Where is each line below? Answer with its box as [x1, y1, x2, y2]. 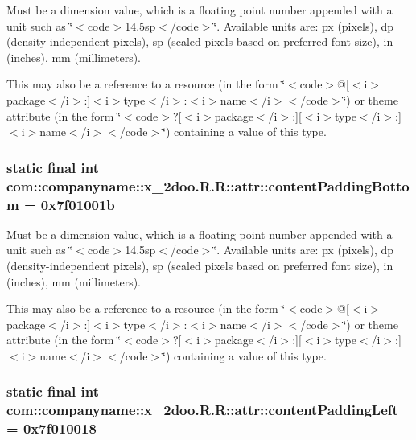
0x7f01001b [40, 194, 115, 214]
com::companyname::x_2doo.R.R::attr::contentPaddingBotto [6, 175, 410, 195]
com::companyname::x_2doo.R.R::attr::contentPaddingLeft [6, 400, 398, 420]
